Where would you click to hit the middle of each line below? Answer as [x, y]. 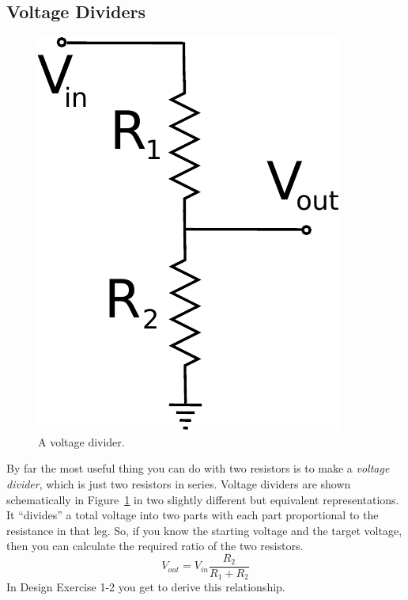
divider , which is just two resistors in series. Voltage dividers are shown [179, 483]
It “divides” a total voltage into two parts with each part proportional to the [193, 515]
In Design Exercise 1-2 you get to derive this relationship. [146, 587]
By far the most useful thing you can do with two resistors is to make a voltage [198, 468]
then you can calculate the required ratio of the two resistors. [155, 546]
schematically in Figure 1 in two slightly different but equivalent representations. [203, 499]
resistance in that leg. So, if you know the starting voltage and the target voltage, [204, 530]
